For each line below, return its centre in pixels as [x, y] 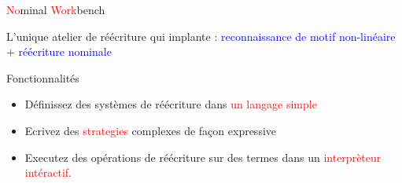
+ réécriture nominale [59, 51]
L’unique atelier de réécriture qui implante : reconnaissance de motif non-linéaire [201, 36]
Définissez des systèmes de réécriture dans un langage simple [171, 104]
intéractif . [48, 172]
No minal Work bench [56, 9]
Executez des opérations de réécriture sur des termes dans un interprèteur [203, 157]
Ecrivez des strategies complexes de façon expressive [151, 130]
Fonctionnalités [43, 77]
